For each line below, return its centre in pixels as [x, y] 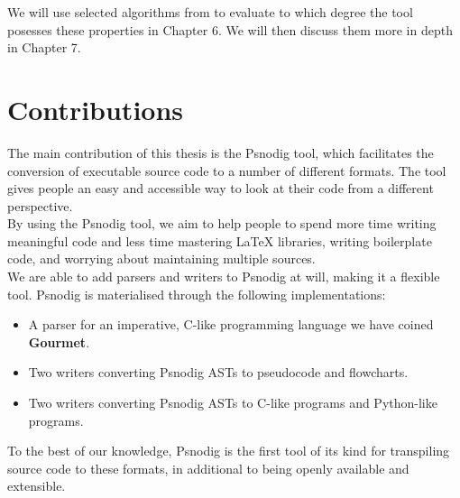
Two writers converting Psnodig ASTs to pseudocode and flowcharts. [218, 372]
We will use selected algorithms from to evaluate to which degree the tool [210, 12]
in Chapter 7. [44, 47]
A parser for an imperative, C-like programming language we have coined [231, 324]
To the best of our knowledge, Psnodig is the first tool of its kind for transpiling [229, 451]
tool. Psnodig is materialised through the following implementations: [197, 294]
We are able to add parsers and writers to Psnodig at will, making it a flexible [224, 277]
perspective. [40, 205]
